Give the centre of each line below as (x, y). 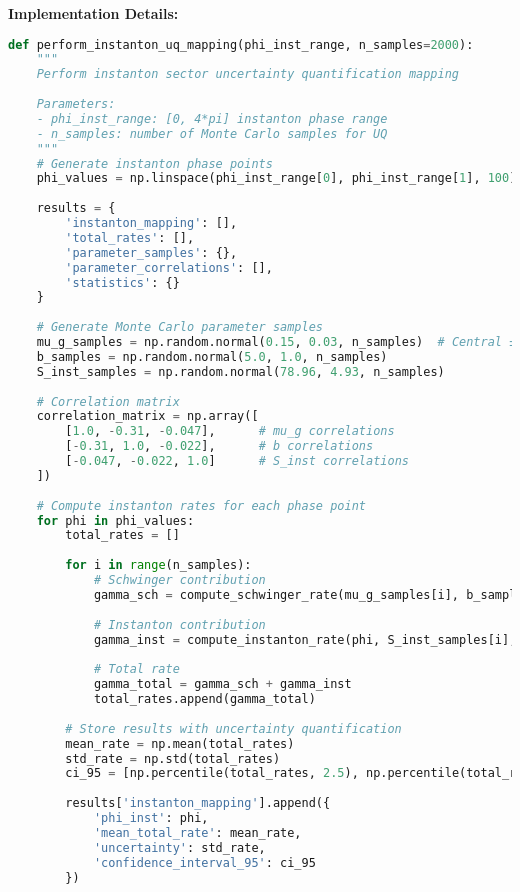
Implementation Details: (93, 13)
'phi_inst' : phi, (151, 818)
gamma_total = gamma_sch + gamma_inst (222, 684)
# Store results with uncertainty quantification (233, 728)
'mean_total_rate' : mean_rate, (197, 832)
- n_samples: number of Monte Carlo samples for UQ (212, 133)
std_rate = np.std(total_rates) (173, 758)
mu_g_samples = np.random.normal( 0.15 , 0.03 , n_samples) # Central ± (276, 342)
